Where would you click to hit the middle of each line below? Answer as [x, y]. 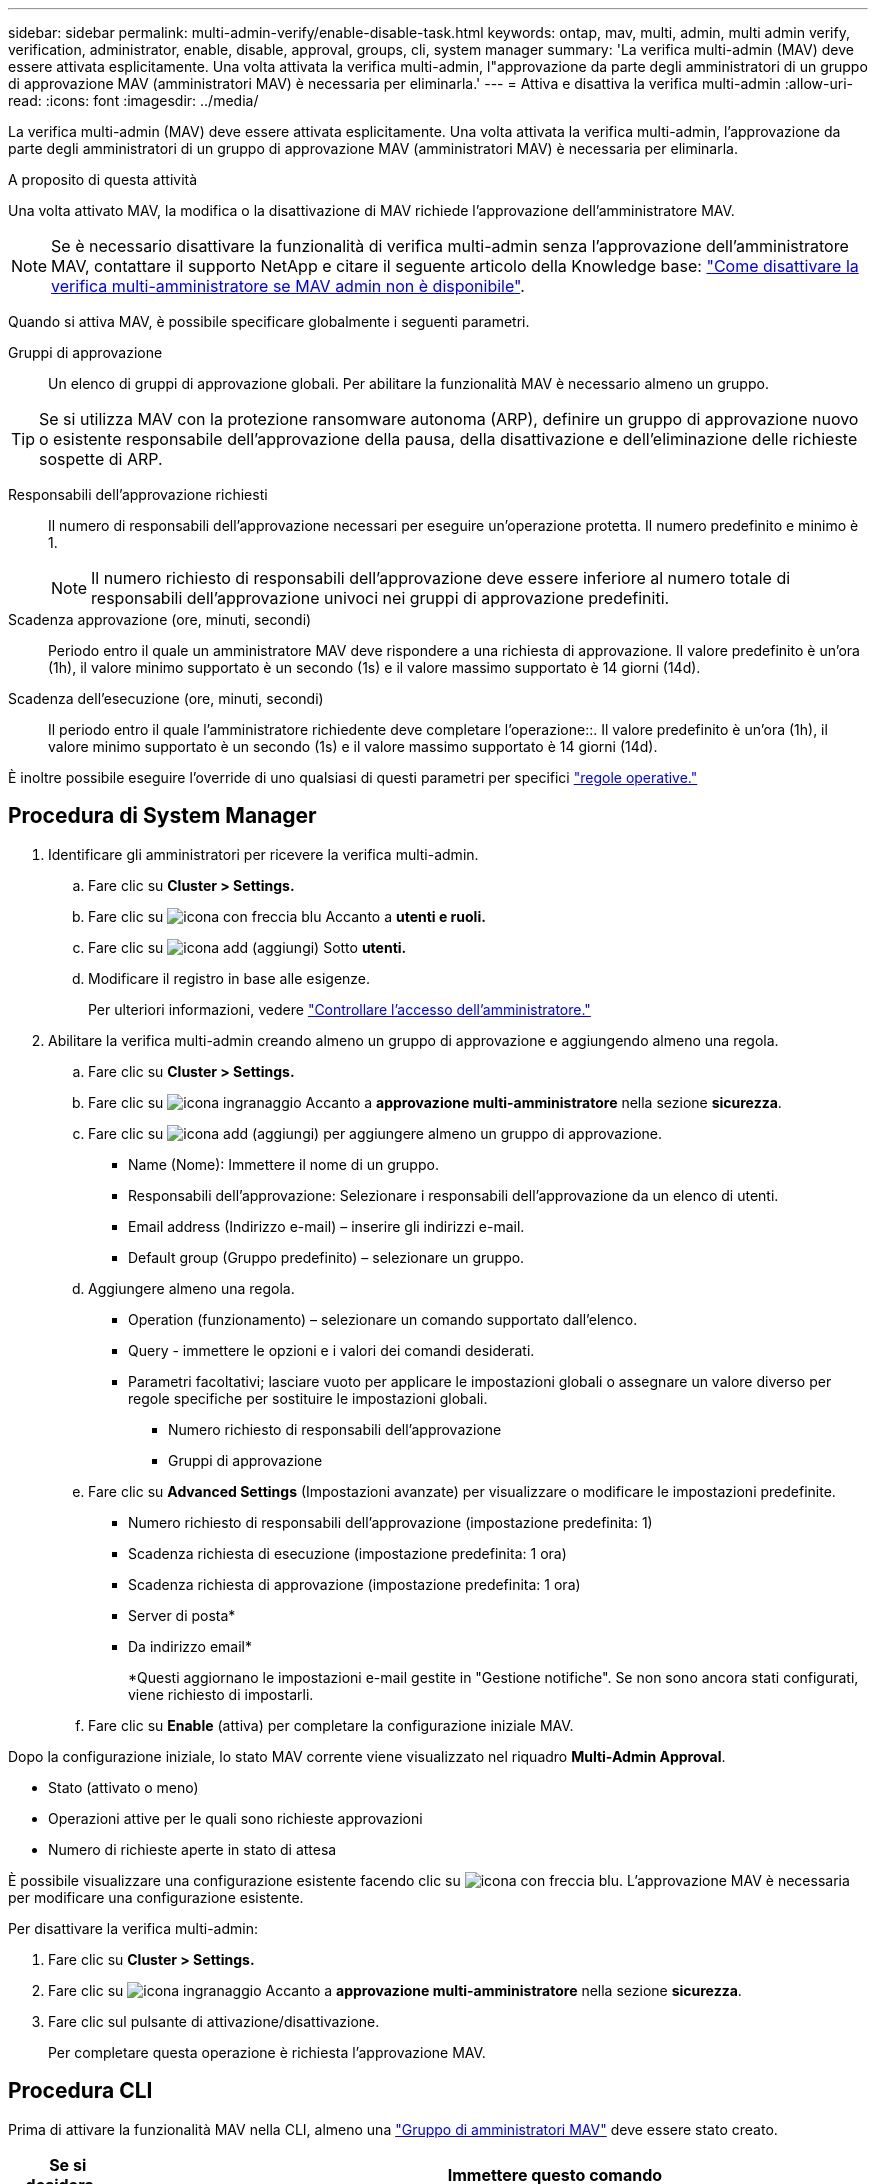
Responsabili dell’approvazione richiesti [138, 494]
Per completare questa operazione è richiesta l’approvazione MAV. [267, 2052]
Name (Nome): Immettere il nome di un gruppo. [283, 1164]
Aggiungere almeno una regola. [191, 1288]
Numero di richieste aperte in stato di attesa [192, 1849]
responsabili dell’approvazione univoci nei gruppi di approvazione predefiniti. [380, 598]
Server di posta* [182, 1615]
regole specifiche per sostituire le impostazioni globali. [308, 1398]
